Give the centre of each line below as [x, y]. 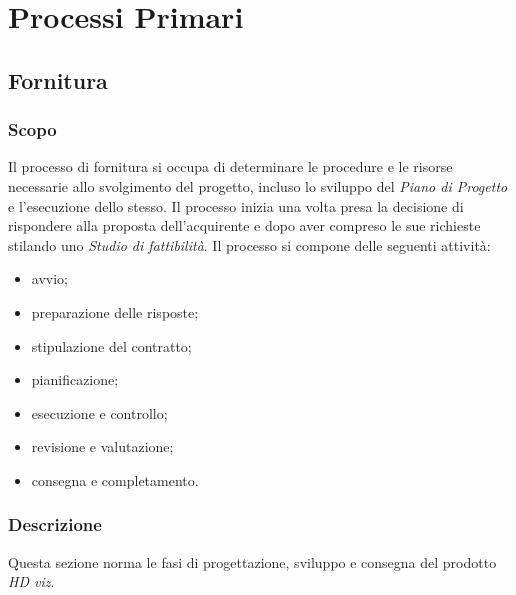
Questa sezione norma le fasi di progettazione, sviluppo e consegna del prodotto [252, 561]
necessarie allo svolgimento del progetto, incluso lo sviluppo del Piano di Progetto [258, 185]
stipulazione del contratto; [111, 345]
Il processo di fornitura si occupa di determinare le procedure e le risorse [230, 166]
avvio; [49, 278]
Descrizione [55, 524]
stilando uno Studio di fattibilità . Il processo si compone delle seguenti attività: [249, 244]
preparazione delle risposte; [115, 311]
